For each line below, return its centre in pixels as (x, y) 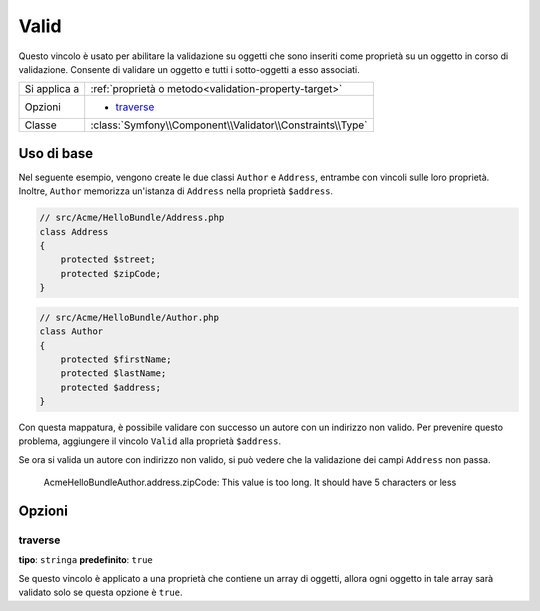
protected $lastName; (113, 373)
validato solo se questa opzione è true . (101, 592)
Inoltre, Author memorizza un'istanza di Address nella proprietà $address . (176, 191)
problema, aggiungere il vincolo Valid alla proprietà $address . (150, 441)
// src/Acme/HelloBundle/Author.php (129, 317)
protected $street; (108, 259)
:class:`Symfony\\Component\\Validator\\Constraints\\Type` (229, 125)
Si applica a (52, 89)
